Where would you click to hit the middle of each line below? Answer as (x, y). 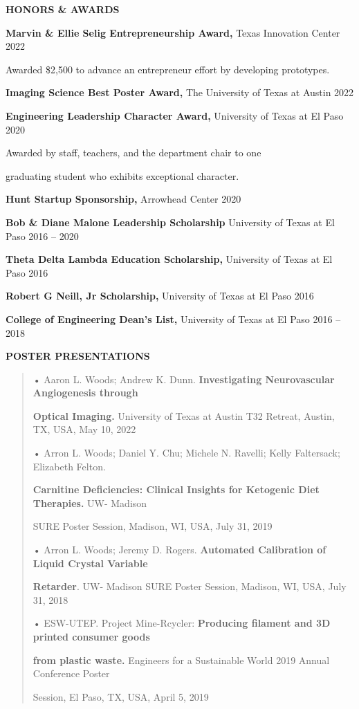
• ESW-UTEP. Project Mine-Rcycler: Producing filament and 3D (182, 623)
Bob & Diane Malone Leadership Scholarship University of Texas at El (170, 222)
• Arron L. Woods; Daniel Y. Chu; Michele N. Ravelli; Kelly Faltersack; (186, 453)
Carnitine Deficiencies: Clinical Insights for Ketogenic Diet (176, 489)
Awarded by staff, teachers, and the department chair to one (134, 153)
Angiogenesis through (85, 393)
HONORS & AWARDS (63, 9)
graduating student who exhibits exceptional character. (122, 175)
